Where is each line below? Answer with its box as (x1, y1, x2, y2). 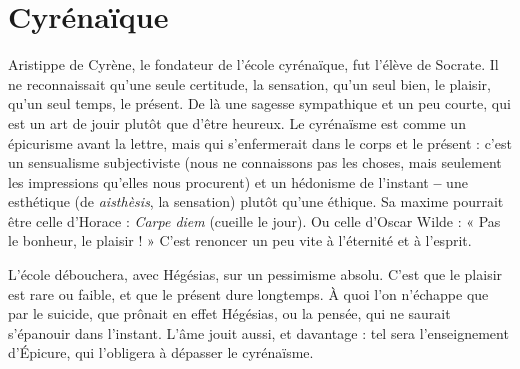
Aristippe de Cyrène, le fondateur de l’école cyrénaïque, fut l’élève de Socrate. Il (8, 54, 499, 75)
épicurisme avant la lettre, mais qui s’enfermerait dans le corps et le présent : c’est (8, 132, 512, 153)
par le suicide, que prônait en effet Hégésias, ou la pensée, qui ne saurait (8, 303, 451, 324)
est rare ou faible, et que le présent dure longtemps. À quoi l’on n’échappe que (8, 283, 489, 304)
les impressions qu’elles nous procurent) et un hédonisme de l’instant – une (8, 171, 468, 192)
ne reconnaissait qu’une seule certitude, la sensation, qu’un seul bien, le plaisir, (8, 73, 491, 94)
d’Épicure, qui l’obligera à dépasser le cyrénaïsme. (8, 342, 314, 363)
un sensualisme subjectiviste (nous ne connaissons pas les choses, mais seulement (8, 152, 502, 173)
